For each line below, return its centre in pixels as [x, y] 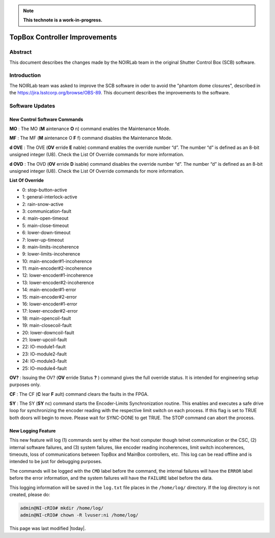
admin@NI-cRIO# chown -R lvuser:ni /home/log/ [79, 515]
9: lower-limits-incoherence [51, 254]
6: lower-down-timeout [46, 233]
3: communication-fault [47, 211]
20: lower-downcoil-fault [48, 332]
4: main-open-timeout [45, 218]
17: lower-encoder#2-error [50, 311]
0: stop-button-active [45, 190]
